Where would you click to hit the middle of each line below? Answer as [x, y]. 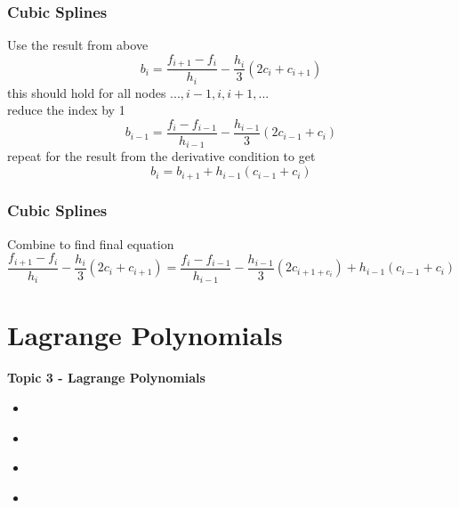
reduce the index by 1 [66, 110]
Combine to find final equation [91, 243]
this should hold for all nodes [87, 92]
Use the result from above [78, 45]
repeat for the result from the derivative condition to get [161, 156]
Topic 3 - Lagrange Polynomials [106, 378]
